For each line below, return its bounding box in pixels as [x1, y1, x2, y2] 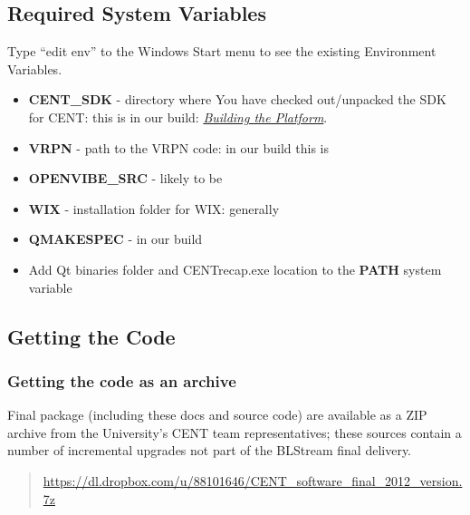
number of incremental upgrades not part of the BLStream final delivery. [7, 441, 412, 460]
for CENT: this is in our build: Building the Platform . [28, 107, 328, 126]
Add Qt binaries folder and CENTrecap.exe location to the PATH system [28, 259, 442, 278]
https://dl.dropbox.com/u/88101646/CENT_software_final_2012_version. [43, 471, 463, 490]
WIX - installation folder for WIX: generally [28, 199, 280, 218]
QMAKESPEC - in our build [28, 229, 203, 248]
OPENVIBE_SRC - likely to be [28, 169, 223, 188]
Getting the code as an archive [7, 369, 236, 392]
